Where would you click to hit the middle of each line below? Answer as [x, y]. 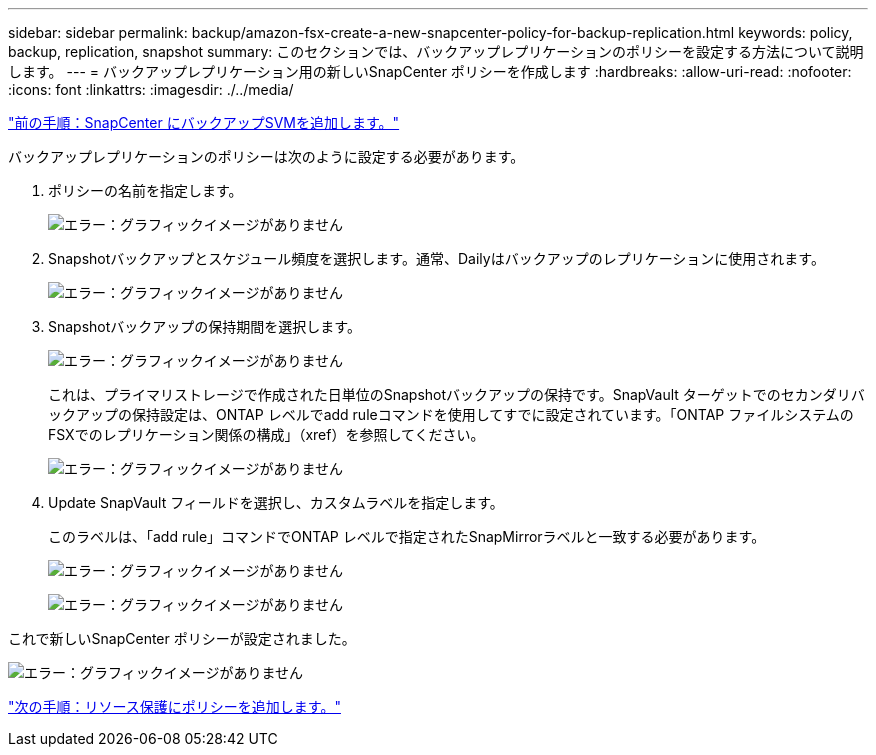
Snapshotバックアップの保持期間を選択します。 [204, 326]
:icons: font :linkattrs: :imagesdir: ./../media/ [151, 89]
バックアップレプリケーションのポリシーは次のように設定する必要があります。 [266, 156]
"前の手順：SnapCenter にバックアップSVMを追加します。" [204, 122]
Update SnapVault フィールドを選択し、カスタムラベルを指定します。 [276, 502]
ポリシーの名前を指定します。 [145, 190]
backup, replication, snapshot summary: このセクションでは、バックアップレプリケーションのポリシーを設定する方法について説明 [436, 51]
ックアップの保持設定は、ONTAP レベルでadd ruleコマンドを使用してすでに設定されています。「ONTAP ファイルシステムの [451, 414]
